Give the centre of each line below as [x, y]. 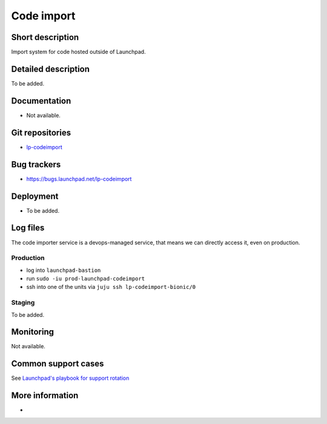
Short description [45, 37]
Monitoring [33, 332]
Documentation [41, 101]
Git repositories [41, 132]
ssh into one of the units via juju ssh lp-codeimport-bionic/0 [111, 287]
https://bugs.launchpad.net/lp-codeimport [79, 179]
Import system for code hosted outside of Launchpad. [78, 52]
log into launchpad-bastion [64, 270]
